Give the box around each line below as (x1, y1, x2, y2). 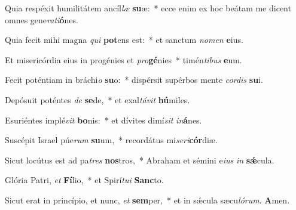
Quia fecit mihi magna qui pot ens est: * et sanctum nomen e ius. (5, 33, 243, 46)
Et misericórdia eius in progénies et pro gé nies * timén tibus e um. (5, 53, 242, 66)
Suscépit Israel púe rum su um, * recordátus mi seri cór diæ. (5, 134, 218, 146)
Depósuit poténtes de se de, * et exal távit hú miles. (5, 93, 190, 106)
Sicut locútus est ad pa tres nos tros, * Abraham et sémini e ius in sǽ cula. (5, 153, 274, 166)
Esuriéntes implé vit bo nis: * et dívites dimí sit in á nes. (5, 113, 202, 126)
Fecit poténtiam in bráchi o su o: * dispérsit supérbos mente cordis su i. (5, 73, 263, 86)
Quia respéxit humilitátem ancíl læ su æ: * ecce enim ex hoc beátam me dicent (5, 2, 291, 14)
